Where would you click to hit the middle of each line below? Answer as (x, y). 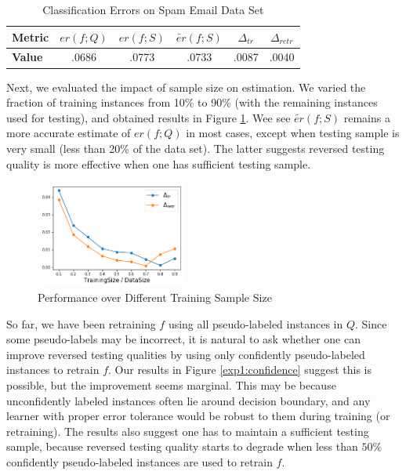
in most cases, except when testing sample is (293, 133)
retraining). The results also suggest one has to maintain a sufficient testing (188, 431)
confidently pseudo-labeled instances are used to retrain (140, 461)
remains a (367, 117)
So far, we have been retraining (81, 323)
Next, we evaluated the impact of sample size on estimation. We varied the (186, 87)
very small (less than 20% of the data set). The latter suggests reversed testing (196, 148)
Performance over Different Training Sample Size (155, 297)
